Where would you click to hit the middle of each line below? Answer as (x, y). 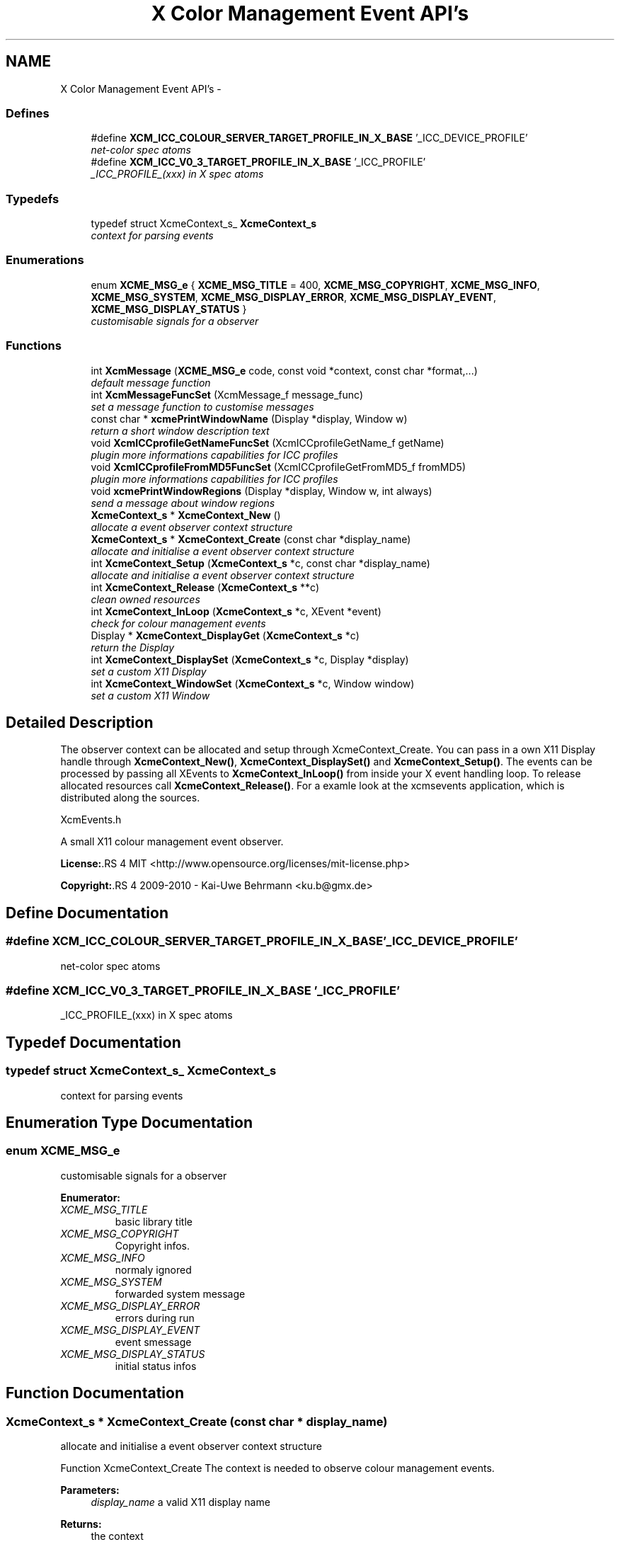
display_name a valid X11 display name (180, 1502)
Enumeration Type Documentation (129, 1123)
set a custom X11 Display (149, 671)
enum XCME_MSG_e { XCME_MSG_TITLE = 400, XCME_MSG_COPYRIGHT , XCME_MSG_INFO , (315, 285)
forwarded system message (180, 1293)
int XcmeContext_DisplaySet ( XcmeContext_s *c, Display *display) (250, 659)
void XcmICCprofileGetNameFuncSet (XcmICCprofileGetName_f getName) (268, 442)
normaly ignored (153, 1269)
